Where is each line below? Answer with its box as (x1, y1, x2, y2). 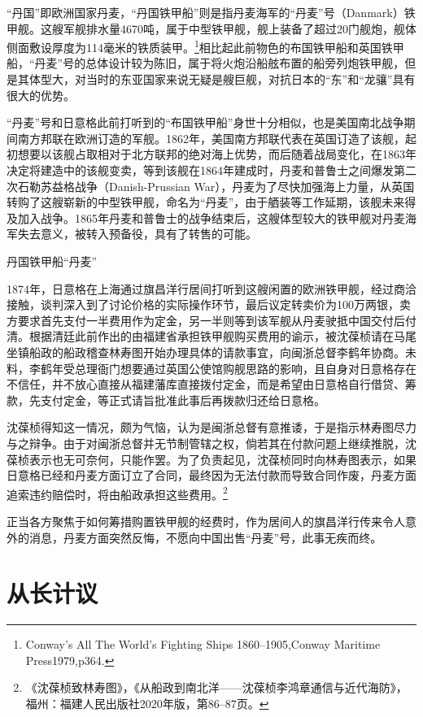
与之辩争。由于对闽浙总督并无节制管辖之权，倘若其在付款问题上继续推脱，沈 (7, 434, 416, 451)
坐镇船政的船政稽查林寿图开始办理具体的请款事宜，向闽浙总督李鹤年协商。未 (7, 343, 416, 360)
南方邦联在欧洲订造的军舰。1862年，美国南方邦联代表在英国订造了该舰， (17, 129, 405, 146)
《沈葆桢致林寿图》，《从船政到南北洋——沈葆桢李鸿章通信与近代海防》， (25, 679, 408, 696)
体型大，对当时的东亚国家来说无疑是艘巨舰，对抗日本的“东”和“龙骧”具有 (28, 71, 416, 88)
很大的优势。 (7, 86, 75, 103)
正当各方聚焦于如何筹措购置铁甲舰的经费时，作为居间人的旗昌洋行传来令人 (7, 512, 405, 529)
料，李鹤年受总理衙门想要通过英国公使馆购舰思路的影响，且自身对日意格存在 (7, 359, 416, 376)
